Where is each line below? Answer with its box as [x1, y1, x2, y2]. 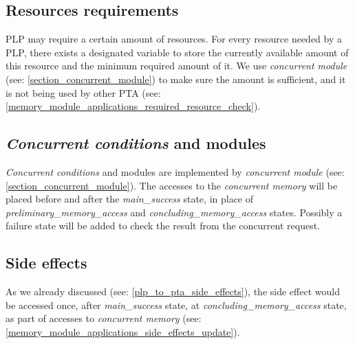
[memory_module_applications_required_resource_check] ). [6, 99, 261, 113]
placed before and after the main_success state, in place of [6, 192, 254, 206]
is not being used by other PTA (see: [6, 85, 161, 100]
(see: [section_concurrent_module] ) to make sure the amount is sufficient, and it [6, 71, 346, 86]
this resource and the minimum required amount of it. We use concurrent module [6, 58, 347, 73]
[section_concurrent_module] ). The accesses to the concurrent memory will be [6, 178, 338, 192]
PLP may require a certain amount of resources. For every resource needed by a [6, 32, 342, 46]
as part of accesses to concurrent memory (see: [6, 311, 202, 325]
